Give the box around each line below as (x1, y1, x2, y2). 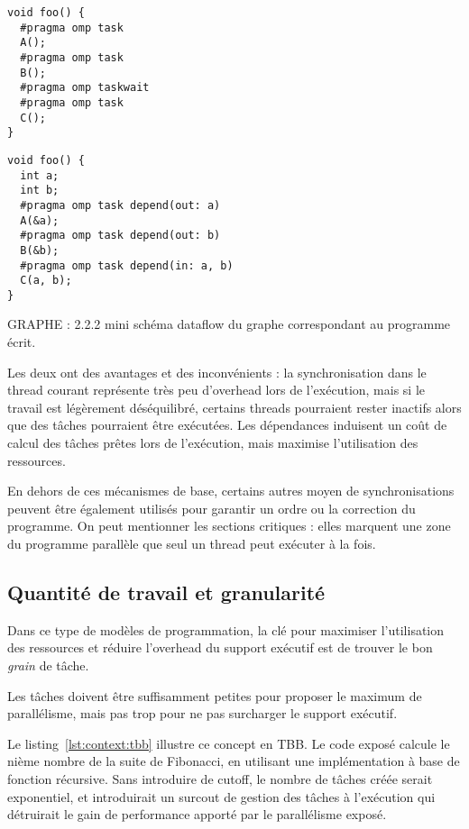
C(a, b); (20, 274, 72, 287)
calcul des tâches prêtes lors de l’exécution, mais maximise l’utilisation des (7, 433, 418, 452)
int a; (20, 169, 60, 182)
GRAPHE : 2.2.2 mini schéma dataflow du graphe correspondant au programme (7, 314, 451, 333)
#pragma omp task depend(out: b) (20, 229, 221, 242)
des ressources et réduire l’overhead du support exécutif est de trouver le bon (7, 638, 433, 657)
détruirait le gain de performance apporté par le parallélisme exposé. (7, 805, 387, 824)
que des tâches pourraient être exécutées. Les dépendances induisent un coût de (7, 415, 447, 434)
